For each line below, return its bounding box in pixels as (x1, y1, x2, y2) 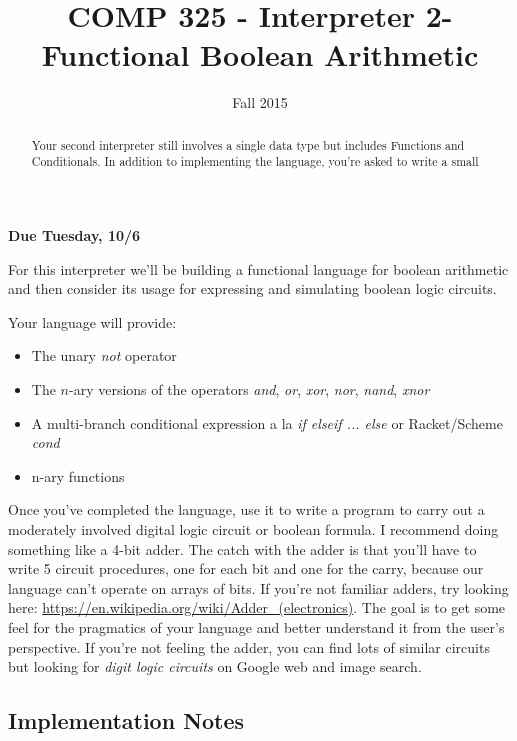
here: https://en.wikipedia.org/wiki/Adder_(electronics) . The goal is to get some (8, 597, 506, 618)
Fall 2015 (232, 92, 288, 113)
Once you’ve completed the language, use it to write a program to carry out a (8, 499, 485, 520)
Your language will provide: (8, 311, 177, 332)
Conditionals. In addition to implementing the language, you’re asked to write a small (31, 153, 479, 170)
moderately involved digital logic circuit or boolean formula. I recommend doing (8, 518, 499, 539)
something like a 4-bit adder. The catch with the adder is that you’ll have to (8, 538, 477, 559)
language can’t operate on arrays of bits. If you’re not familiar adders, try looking (8, 577, 509, 598)
